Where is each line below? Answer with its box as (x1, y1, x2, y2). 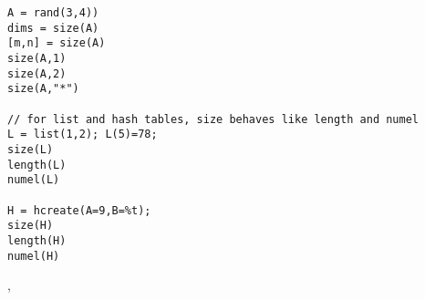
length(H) (7, 233, 67, 247)
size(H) (7, 219, 54, 233)
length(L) (7, 158, 67, 171)
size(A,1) (7, 51, 67, 65)
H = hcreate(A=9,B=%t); (7, 203, 151, 217)
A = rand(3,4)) (7, 6, 99, 19)
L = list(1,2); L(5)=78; (7, 128, 158, 141)
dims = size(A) (7, 21, 99, 35)
